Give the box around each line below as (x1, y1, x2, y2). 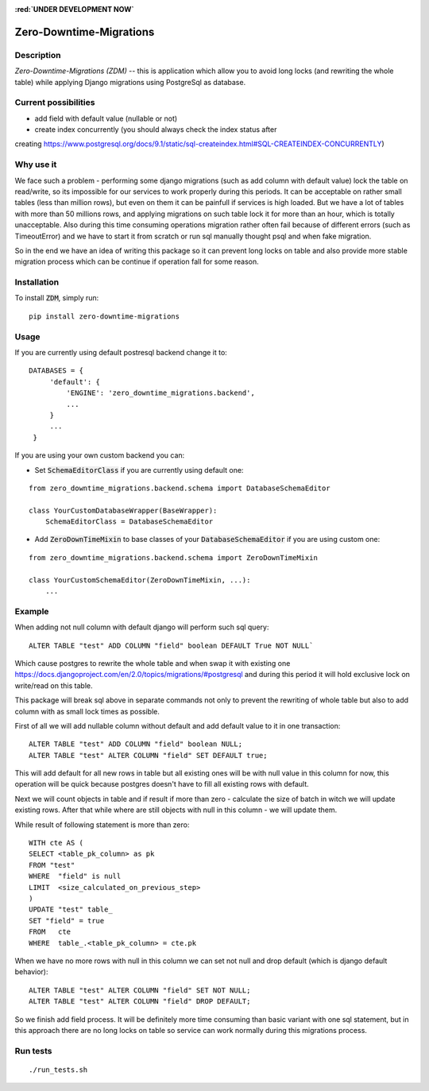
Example (14, 605, 49, 617)
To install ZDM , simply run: (14, 293, 99, 303)
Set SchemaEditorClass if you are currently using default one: (34, 465, 244, 474)
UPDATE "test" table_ (29, 905, 113, 914)
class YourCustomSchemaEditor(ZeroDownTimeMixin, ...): (29, 575, 251, 584)
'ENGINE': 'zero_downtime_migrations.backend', (66, 389, 256, 397)
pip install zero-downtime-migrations (29, 311, 180, 321)
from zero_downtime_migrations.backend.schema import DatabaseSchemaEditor (29, 483, 330, 493)
